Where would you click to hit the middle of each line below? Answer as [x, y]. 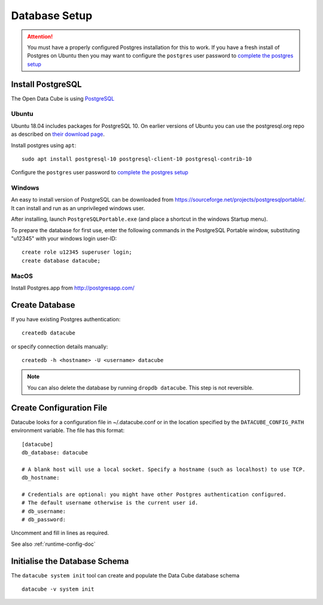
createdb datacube [49, 333]
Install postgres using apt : [44, 145]
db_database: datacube [55, 452]
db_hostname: [41, 478]
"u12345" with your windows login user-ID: [64, 239]
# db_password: [44, 520]
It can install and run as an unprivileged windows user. [78, 208]
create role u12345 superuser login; [77, 252]
